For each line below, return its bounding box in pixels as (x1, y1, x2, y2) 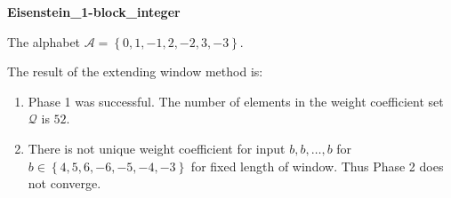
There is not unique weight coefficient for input (28, 139, 286, 157)
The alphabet (7, 32, 81, 51)
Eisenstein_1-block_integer (7, 3, 181, 20)
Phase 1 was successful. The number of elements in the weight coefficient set (28, 91, 444, 110)
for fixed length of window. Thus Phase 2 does (190, 156, 444, 175)
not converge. (28, 174, 101, 193)
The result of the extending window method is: (7, 62, 263, 81)
